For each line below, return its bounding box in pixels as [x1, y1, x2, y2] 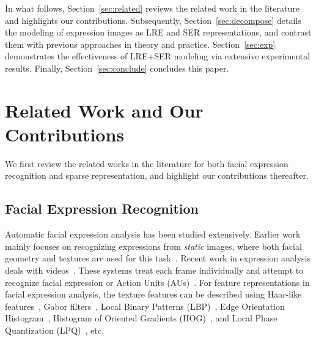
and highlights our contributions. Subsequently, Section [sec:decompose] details [5, 13, 301, 26]
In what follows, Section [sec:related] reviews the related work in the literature [5, 2, 299, 14]
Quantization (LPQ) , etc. [5, 324, 104, 337]
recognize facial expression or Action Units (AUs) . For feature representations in [5, 275, 310, 288]
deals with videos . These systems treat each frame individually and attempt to [5, 264, 304, 277]
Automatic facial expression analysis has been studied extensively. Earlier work [5, 228, 301, 241]
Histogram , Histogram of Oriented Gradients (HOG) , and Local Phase [5, 312, 277, 324]
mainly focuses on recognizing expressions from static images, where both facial [5, 239, 302, 252]
